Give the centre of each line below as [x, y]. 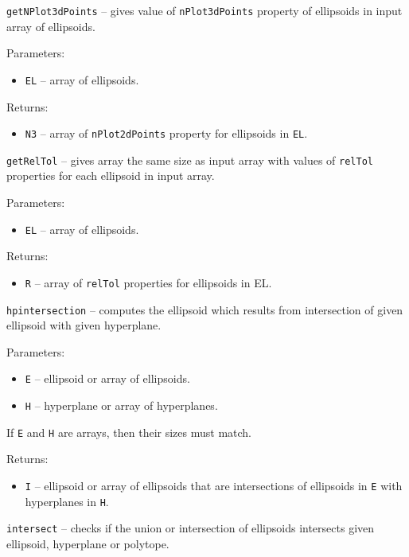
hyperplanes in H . [67, 501]
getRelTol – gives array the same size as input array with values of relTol [190, 160]
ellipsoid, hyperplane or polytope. [88, 543]
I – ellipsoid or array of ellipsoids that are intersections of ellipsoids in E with [214, 485]
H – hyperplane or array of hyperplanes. [121, 405]
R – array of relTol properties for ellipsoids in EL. [148, 282]
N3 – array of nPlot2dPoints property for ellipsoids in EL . [166, 133]
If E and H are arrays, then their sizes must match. [129, 432]
